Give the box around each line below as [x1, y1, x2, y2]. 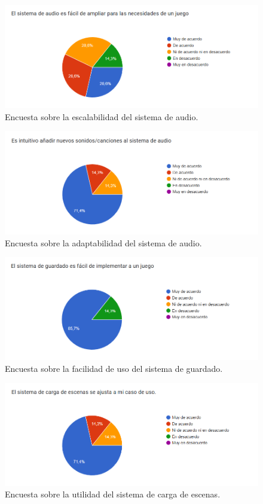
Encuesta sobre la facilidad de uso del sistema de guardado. [5, 362, 223, 374]
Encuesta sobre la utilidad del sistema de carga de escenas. [5, 488, 221, 500]
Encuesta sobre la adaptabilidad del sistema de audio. [5, 236, 202, 249]
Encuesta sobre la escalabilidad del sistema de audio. [5, 110, 198, 123]
